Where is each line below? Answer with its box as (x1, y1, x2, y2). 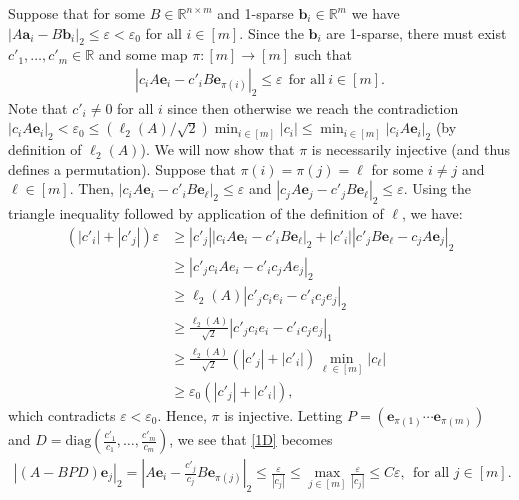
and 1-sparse (217, 3, 294, 23)
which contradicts (8, 405, 116, 425)
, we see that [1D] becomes (169, 429, 333, 449)
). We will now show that (140, 139, 295, 160)
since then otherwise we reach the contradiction (167, 97, 459, 118)
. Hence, (157, 405, 207, 425)
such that (294, 44, 352, 65)
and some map (98, 44, 188, 65)
